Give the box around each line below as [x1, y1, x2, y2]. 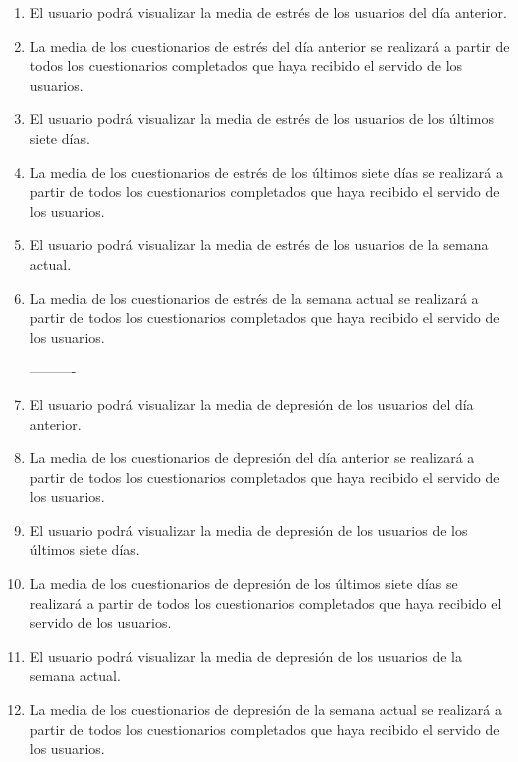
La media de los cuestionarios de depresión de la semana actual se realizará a [29, 699, 502, 720]
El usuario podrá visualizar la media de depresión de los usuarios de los [29, 519, 468, 540]
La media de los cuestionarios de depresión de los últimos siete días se [29, 573, 458, 594]
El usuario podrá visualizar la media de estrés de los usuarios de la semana [29, 234, 489, 255]
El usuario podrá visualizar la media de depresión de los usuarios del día [29, 393, 474, 414]
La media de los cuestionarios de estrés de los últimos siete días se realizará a [29, 161, 503, 182]
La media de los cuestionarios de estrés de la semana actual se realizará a [29, 287, 479, 308]
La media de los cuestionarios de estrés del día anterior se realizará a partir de [29, 35, 510, 56]
